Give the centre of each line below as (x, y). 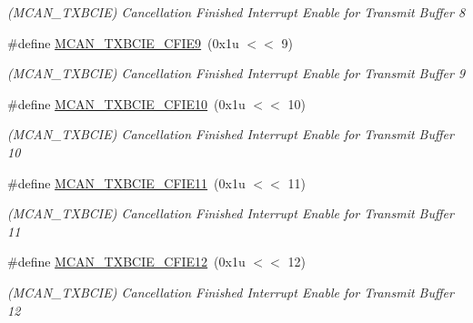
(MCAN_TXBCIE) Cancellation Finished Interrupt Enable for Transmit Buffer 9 (236, 73)
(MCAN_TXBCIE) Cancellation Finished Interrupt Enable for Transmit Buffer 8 (236, 12)
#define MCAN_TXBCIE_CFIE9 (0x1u (123, 42)
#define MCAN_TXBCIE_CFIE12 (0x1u (126, 262)
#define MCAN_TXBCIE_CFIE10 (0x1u (126, 103)
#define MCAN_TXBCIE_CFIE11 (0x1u (126, 182)
